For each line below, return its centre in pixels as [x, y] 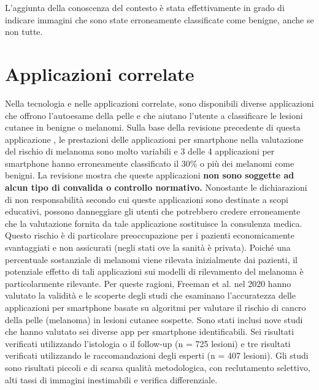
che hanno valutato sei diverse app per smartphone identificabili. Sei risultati [150, 331]
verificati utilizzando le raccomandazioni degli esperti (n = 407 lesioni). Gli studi [157, 355]
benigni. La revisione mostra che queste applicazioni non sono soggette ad [150, 175]
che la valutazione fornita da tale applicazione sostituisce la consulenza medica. [154, 223]
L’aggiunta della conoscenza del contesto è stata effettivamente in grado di [145, 7]
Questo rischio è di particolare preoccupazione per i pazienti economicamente [150, 235]
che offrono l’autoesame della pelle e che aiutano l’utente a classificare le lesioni [154, 115]
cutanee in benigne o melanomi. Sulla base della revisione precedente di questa [153, 127]
